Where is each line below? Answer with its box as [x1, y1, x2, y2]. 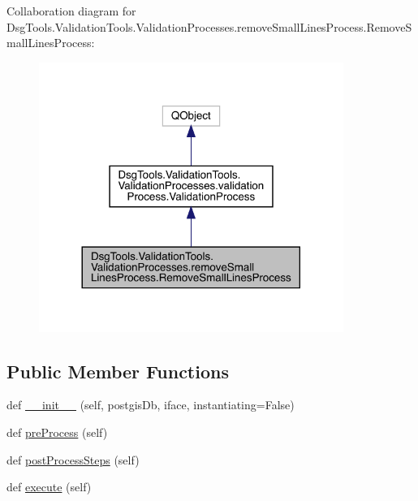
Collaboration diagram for [6, 2, 136, 19]
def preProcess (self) [6, 423, 108, 440]
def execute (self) [6, 478, 92, 495]
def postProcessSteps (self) [6, 451, 140, 468]
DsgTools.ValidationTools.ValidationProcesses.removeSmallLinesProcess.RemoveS [6, 18, 412, 35]
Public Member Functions [6, 358, 229, 383]
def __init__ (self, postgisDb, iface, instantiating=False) [6, 396, 295, 413]
